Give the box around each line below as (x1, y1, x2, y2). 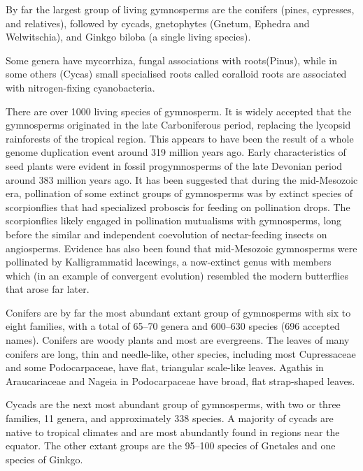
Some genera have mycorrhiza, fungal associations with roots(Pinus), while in (6, 52, 338, 67)
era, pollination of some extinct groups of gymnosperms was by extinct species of (6, 186, 353, 201)
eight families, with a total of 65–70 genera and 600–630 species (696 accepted (6, 319, 340, 333)
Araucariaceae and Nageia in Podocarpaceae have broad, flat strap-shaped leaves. (6, 373, 355, 388)
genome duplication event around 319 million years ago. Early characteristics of (6, 145, 346, 159)
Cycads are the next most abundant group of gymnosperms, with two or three (6, 397, 341, 412)
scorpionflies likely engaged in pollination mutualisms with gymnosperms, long (6, 213, 342, 228)
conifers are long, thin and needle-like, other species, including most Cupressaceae (6, 346, 356, 361)
